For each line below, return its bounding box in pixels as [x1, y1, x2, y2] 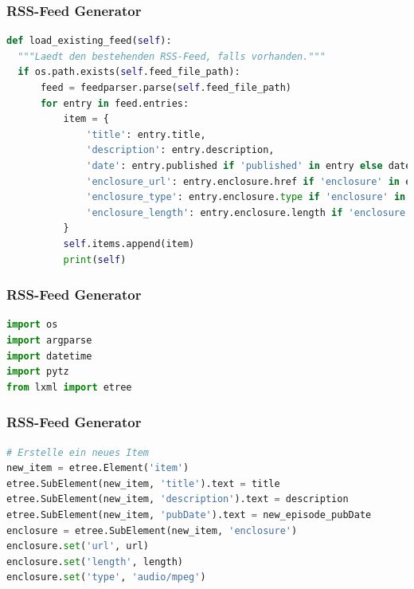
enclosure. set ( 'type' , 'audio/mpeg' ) [6, 571, 206, 583]
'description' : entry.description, [86, 144, 275, 156]
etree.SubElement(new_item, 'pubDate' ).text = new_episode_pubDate [6, 509, 372, 520]
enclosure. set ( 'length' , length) [6, 556, 183, 567]
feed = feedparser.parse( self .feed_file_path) [40, 82, 291, 93]
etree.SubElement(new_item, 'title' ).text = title [6, 477, 280, 489]
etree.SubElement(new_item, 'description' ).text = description [6, 493, 349, 505]
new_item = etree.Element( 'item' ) [6, 462, 189, 474]
